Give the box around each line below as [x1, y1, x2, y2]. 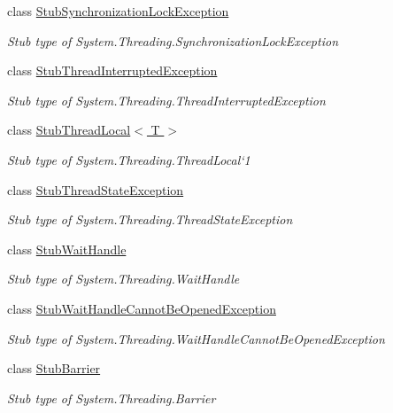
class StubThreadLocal [7, 121, 131, 139]
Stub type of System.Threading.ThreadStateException [7, 210, 293, 229]
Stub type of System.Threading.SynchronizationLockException [7, 31, 338, 50]
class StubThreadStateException [7, 180, 184, 199]
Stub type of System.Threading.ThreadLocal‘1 [7, 150, 250, 168]
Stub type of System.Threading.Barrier [7, 388, 216, 407]
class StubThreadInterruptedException [7, 61, 218, 80]
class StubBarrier [7, 359, 101, 378]
